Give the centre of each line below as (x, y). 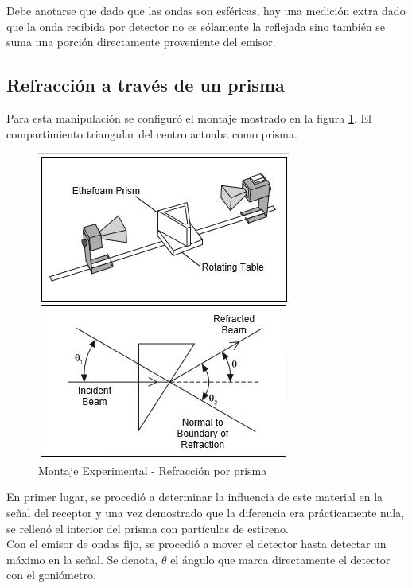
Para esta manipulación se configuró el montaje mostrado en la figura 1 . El (189, 117)
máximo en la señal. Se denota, (82, 559)
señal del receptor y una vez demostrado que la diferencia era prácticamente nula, (206, 512)
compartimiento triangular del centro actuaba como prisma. (152, 133)
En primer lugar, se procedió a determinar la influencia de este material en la (195, 497)
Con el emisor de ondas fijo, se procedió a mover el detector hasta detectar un (196, 544)
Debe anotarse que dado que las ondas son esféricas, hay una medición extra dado (206, 10)
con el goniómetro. (51, 575)
